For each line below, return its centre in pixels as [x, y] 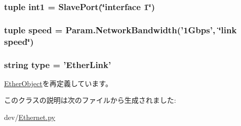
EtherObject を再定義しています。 [58, 83]
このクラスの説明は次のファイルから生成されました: [90, 100]
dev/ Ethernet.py [30, 117]
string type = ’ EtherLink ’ [58, 64]
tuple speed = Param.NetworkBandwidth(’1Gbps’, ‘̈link [120, 29]
